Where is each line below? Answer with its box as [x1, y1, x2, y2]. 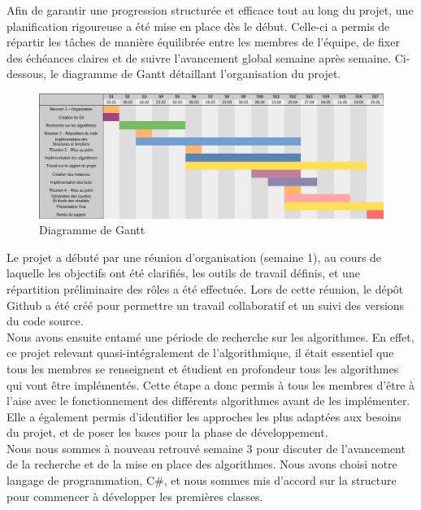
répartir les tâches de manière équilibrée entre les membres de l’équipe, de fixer [7, 33, 400, 50]
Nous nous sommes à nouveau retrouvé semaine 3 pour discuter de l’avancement [7, 439, 406, 456]
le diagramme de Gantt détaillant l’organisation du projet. [50, 65, 341, 82]
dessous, [7, 65, 47, 82]
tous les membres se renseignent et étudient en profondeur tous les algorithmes [7, 360, 399, 377]
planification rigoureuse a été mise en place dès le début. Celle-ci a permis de [7, 17, 390, 34]
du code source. [7, 312, 84, 329]
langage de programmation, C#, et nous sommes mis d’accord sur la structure [7, 472, 397, 489]
